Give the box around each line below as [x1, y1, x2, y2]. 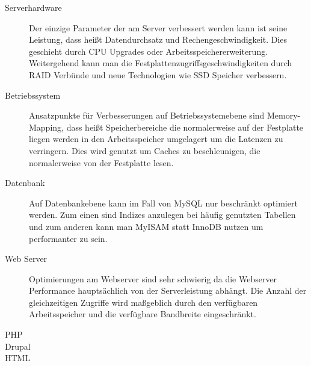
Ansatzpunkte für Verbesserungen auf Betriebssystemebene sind [29, 109, 265, 122]
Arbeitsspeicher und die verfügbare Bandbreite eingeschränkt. [29, 308, 256, 320]
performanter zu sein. [29, 232, 108, 244]
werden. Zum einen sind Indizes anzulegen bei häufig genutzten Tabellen [29, 208, 296, 221]
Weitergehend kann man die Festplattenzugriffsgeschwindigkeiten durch [29, 57, 292, 69]
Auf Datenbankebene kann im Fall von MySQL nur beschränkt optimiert [29, 196, 298, 209]
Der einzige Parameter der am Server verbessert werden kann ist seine [29, 21, 288, 34]
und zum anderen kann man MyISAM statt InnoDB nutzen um [29, 220, 263, 232]
